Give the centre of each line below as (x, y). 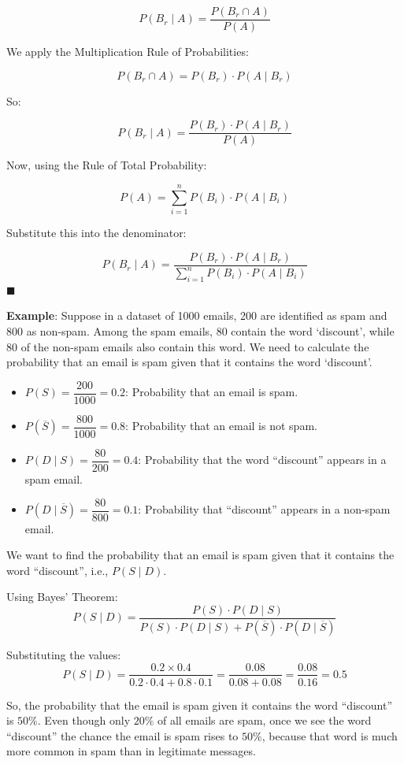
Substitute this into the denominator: (96, 233)
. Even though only (84, 720)
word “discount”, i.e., (57, 570)
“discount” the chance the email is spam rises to (122, 735)
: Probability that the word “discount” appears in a (262, 460)
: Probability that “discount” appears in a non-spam (264, 509)
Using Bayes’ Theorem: (62, 597)
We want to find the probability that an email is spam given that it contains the (200, 555)
